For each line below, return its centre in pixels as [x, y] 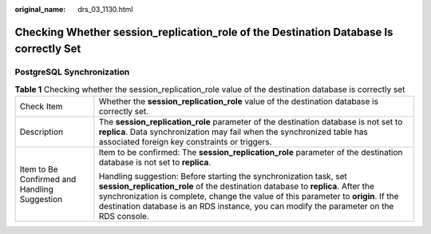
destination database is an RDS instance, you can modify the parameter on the [246, 206]
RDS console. [124, 216]
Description [42, 132]
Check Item [41, 106]
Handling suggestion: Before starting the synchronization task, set [223, 176]
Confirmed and [48, 180]
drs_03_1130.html [105, 9]
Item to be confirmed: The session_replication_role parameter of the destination [251, 153]
